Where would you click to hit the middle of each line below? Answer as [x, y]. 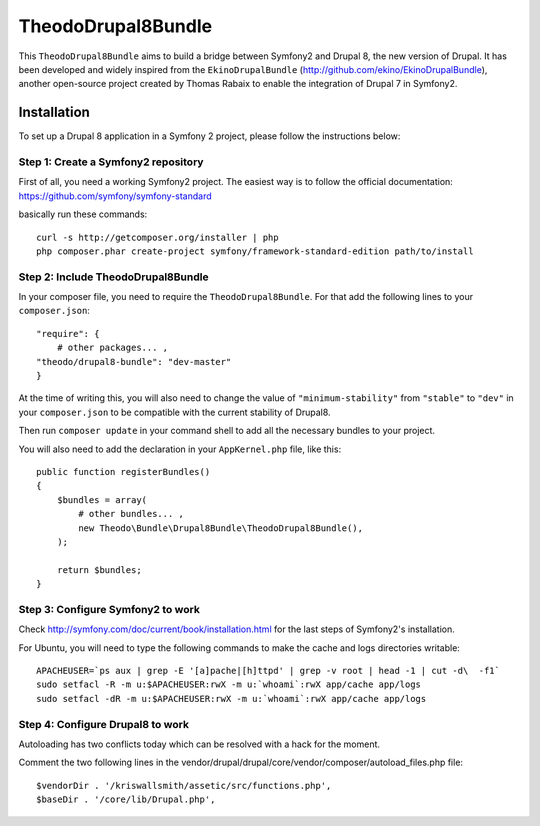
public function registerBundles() [123, 471]
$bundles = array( [102, 499]
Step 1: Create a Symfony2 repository [111, 162]
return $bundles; [99, 569]
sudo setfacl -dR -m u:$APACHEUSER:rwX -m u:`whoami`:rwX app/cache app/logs [231, 698]
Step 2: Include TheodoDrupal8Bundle [113, 277]
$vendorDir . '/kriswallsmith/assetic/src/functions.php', [184, 785]
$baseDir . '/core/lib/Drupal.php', [126, 799]
